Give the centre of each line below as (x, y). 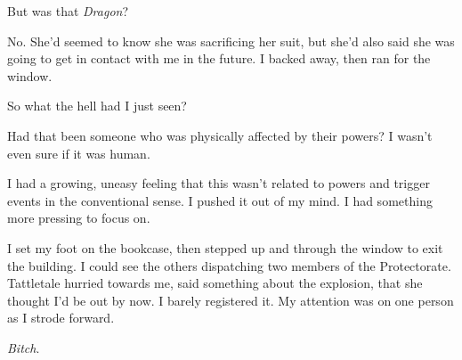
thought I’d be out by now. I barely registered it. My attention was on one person (231, 300)
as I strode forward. (61, 318)
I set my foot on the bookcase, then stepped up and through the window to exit (225, 247)
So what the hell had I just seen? (97, 106)
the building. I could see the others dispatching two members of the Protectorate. (229, 265)
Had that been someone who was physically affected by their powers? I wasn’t (220, 135)
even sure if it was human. (79, 153)
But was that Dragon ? (68, 11)
